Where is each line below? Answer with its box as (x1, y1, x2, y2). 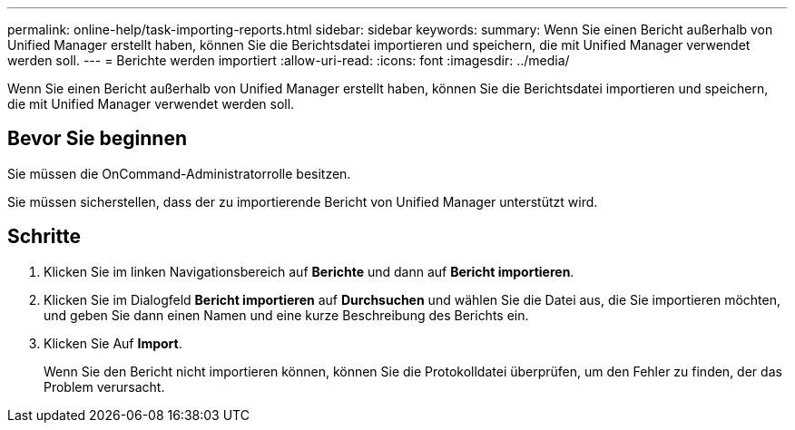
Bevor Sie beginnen (7, 127, 188, 151)
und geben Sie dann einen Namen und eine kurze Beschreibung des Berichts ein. (44, 307, 529, 323)
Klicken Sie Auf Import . (44, 335, 182, 351)
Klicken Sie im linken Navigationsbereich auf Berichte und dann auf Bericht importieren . (44, 263, 574, 279)
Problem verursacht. (44, 378, 165, 395)
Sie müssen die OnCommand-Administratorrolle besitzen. (7, 165, 351, 181)
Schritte (7, 225, 81, 249)
